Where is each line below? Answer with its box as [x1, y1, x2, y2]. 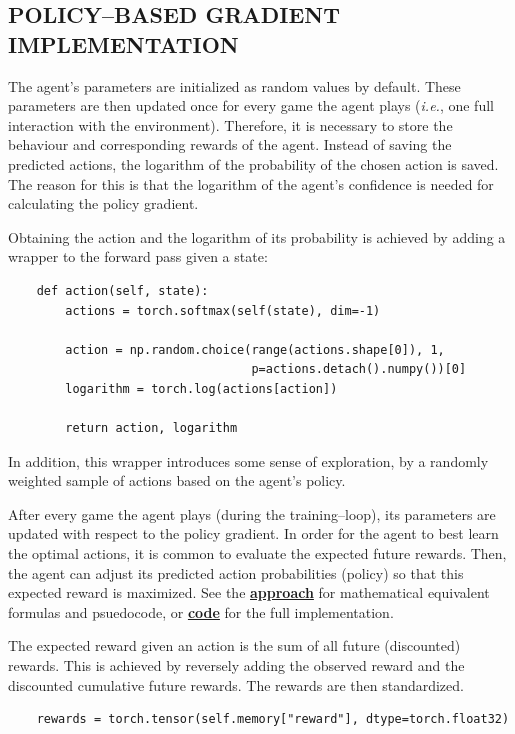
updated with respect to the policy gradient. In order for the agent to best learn [8, 523, 499, 544]
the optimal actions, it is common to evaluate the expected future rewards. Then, [8, 543, 507, 564]
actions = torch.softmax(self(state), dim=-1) [65, 303, 381, 318]
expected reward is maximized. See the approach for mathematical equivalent [8, 582, 490, 603]
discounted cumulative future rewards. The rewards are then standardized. [8, 674, 464, 695]
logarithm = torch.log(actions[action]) [65, 381, 338, 396]
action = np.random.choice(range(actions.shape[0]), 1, [65, 342, 445, 357]
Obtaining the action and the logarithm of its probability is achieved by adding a [8, 226, 506, 247]
